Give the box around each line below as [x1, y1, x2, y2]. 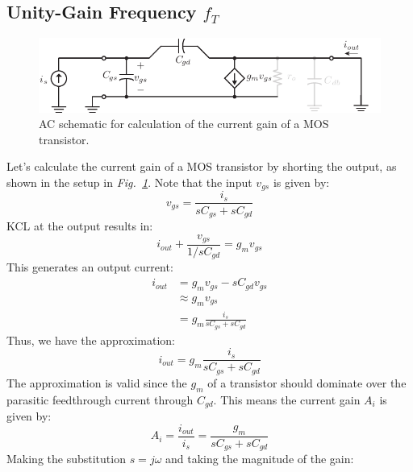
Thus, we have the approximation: [6, 331, 175, 348]
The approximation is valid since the [6, 374, 187, 391]
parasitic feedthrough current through [6, 391, 194, 408]
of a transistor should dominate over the [207, 374, 407, 391]
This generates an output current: [6, 259, 173, 275]
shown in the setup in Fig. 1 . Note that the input [6, 173, 252, 190]
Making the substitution [6, 450, 126, 467]
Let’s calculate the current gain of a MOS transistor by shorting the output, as [6, 158, 397, 175]
